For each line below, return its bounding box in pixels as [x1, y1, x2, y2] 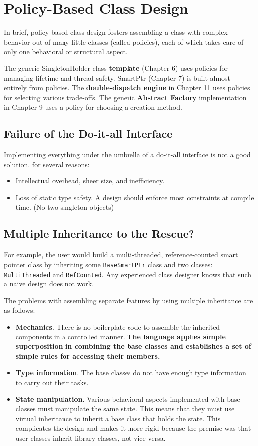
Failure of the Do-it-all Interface [4, 126, 173, 141]
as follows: [4, 305, 35, 315]
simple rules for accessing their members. [15, 350, 160, 361]
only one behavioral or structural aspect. [4, 46, 128, 56]
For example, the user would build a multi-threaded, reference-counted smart [4, 249, 238, 260]
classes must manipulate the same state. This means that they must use [15, 403, 235, 414]
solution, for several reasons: [4, 159, 90, 169]
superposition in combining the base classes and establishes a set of [15, 341, 251, 351]
